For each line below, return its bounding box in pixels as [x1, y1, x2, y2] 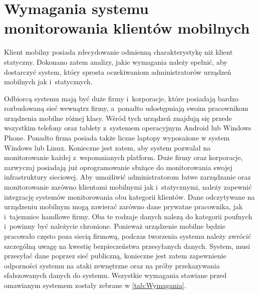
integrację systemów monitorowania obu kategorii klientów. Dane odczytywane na [4, 191, 255, 202]
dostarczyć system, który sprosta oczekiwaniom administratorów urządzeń [4, 66, 231, 77]
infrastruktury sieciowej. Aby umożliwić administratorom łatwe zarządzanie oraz [4, 172, 251, 182]
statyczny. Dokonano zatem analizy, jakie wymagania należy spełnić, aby [4, 56, 227, 67]
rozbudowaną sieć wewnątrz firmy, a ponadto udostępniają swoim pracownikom [4, 103, 248, 113]
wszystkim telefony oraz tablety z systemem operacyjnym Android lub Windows [4, 122, 251, 133]
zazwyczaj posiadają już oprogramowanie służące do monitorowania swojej [4, 162, 232, 172]
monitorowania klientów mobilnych [4, 18, 250, 38]
